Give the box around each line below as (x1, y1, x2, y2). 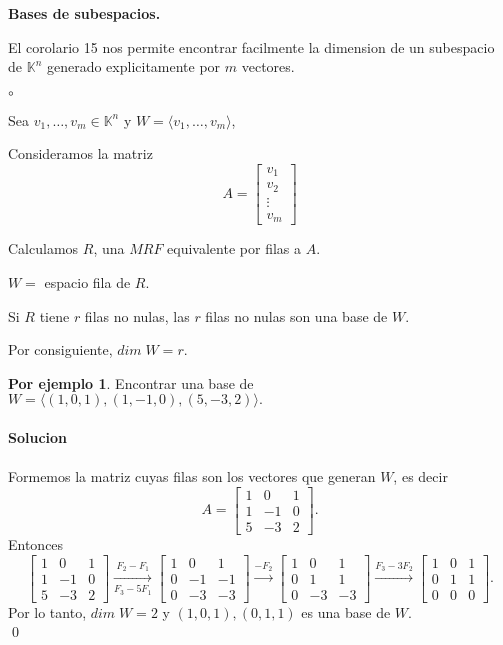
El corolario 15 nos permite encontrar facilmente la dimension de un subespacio (8, 36, 495, 57)
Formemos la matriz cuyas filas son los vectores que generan (8, 466, 376, 487)
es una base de (301, 601, 391, 622)
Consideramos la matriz (8, 143, 153, 164)
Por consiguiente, (8, 339, 113, 360)
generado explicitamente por (46, 56, 221, 77)
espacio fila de (44, 272, 131, 293)
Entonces (8, 533, 64, 554)
